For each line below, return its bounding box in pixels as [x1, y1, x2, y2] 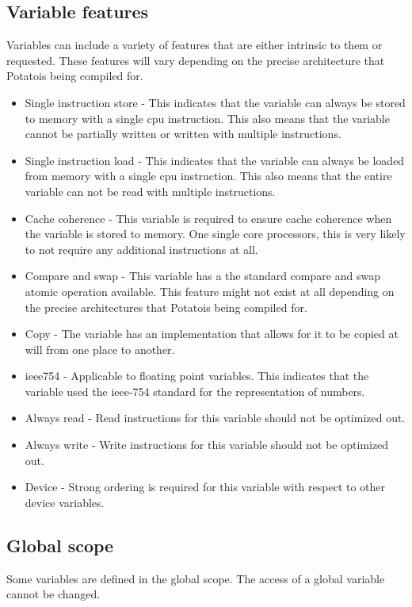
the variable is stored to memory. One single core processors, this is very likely [25, 225, 406, 242]
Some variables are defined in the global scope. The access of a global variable [6, 570, 385, 586]
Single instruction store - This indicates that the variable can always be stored [25, 94, 406, 110]
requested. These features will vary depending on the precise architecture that [6, 52, 385, 68]
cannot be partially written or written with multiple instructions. [25, 125, 341, 142]
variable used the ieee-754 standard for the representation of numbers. [25, 382, 365, 399]
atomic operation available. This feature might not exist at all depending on [25, 282, 395, 299]
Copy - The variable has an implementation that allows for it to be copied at [25, 325, 399, 342]
